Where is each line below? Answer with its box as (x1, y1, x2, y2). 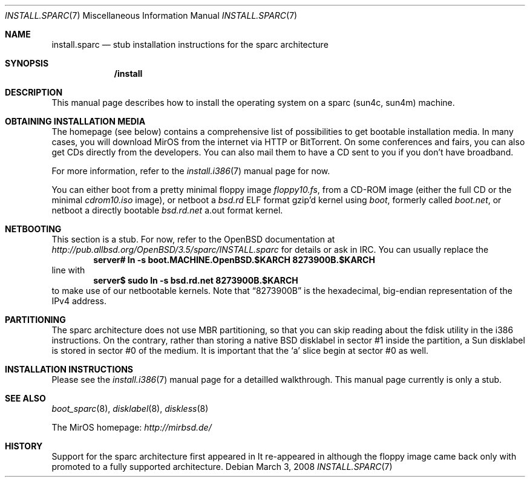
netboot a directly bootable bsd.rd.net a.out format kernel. (51, 205, 283, 215)
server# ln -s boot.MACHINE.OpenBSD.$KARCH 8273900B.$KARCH (93, 255, 375, 265)
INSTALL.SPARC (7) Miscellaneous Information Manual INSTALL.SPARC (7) (5, 10, 298, 21)
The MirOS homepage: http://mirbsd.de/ (51, 422, 212, 432)
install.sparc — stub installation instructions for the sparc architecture (51, 39, 329, 50)
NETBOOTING (5, 224, 62, 234)
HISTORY (5, 441, 43, 451)
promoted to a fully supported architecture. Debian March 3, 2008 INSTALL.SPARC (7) (51, 461, 393, 472)
